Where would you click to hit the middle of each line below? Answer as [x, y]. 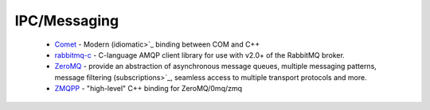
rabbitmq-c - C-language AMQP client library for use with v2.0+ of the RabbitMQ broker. [200, 55]
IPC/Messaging [67, 21]
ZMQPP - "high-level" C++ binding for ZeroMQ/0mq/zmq [149, 89]
